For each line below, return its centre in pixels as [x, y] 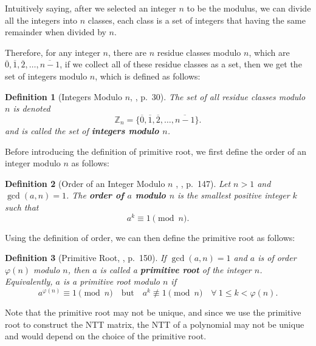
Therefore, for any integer [53, 52]
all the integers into [41, 20]
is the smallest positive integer [234, 195]
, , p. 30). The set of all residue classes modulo [218, 96]
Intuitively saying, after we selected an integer [91, 8]
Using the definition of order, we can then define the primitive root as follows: [150, 237]
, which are [269, 52]
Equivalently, [29, 281]
